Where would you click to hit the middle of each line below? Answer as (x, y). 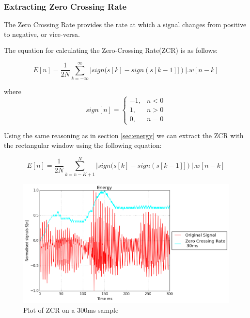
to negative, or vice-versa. (42, 34)
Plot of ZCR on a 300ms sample (71, 310)
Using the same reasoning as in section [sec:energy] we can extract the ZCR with (124, 135)
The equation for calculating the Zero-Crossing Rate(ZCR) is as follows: (111, 50)
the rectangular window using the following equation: (83, 145)
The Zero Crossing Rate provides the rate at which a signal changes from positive (125, 24)
